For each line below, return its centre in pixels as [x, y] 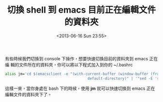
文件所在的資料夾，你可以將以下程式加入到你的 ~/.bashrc [76, 65]
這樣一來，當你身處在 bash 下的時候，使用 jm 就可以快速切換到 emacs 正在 [80, 88]
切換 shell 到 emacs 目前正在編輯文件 [81, 10]
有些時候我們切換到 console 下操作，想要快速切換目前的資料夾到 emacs [77, 58]
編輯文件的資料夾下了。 [28, 94]
